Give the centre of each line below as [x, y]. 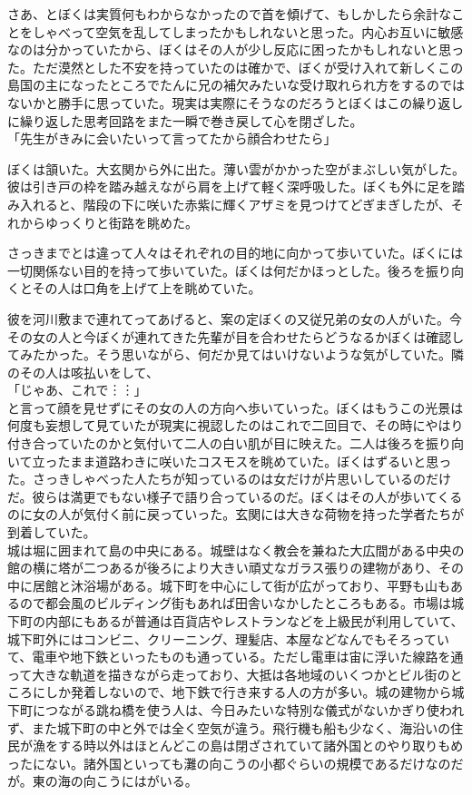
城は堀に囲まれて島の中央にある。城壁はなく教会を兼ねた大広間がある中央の [236, 550]
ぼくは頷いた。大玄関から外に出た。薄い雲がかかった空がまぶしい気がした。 [236, 168]
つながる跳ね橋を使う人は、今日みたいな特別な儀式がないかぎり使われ [255, 709]
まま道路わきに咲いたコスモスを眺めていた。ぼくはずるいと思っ [261, 461]
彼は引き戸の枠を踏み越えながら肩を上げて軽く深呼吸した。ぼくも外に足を [230, 186]
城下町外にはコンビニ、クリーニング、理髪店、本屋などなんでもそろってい [229, 638]
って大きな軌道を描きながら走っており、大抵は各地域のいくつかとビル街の [229, 674]
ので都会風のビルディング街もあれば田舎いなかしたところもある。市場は [236, 603]
